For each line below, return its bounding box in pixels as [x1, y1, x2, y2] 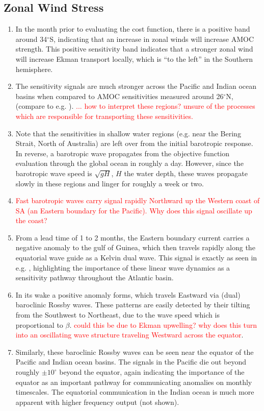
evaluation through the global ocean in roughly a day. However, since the [15, 158, 244, 168]
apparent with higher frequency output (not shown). [15, 396, 179, 407]
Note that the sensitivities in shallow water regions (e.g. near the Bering [15, 128, 241, 138]
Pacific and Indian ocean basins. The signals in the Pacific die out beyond [15, 356, 247, 367]
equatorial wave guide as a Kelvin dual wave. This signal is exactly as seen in [15, 252, 257, 263]
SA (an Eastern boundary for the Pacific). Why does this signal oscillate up [15, 205, 252, 215]
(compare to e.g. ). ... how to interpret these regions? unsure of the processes [15, 101, 255, 111]
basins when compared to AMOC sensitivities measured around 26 [15, 90, 224, 101]
